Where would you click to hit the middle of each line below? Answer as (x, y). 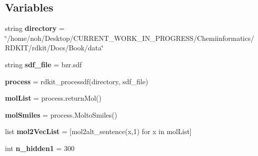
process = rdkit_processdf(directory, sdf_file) (77, 81)
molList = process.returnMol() (53, 98)
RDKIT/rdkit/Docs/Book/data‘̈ (54, 48)
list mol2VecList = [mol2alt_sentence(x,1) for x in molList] (98, 131)
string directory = (35, 28)
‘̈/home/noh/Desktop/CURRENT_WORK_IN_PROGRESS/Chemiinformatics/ (130, 38)
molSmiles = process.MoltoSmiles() (61, 114)
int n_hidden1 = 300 (40, 148)
